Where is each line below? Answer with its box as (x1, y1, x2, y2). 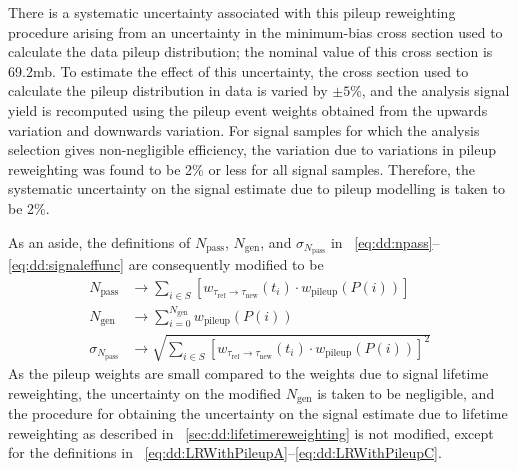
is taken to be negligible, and (317, 382, 495, 403)
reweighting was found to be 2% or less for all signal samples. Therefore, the (8, 158, 475, 179)
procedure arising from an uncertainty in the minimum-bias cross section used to (8, 21, 503, 42)
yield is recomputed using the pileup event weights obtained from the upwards (8, 99, 488, 120)
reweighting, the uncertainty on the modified (8, 382, 282, 403)
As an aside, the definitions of (8, 231, 191, 252)
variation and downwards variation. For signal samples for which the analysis (8, 119, 480, 140)
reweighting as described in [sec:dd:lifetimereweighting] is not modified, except (8, 422, 494, 443)
